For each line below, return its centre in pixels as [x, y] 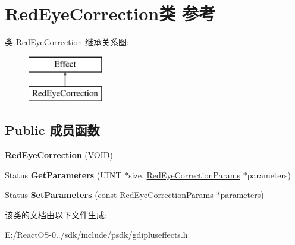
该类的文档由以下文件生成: [56, 214]
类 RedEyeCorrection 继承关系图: [67, 42]
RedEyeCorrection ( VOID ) [59, 155]
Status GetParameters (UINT [63, 175]
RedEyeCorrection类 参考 [110, 13]
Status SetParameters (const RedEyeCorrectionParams [109, 195]
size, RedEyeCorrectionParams [185, 175]
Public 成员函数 [52, 130]
